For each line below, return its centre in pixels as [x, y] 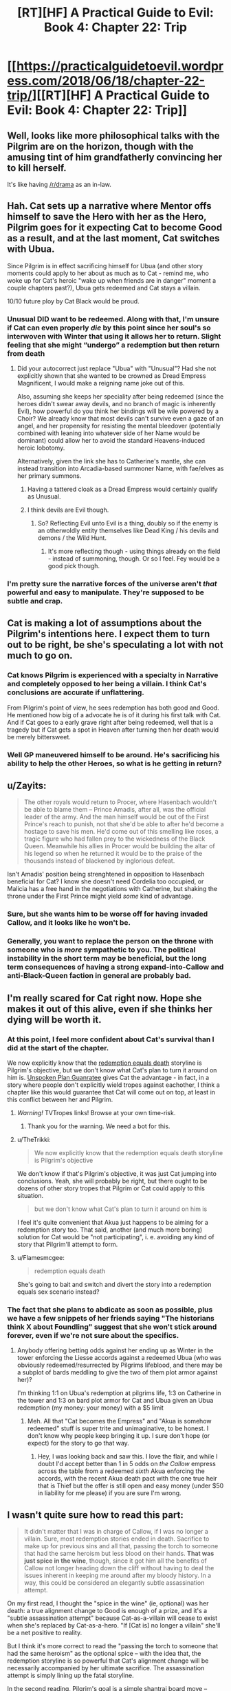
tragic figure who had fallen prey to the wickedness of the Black [114, 839]
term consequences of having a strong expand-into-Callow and [115, 967]
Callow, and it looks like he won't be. [69, 923]
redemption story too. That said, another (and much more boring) [110, 1230]
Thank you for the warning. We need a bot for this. [99, 1126]
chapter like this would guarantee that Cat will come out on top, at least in [111, 1092]
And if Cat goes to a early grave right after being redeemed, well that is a [110, 722]
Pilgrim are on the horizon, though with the [100, 146]
